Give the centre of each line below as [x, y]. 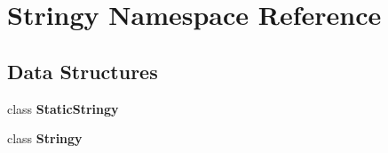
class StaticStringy [63, 108]
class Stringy [45, 138]
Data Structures [83, 71]
